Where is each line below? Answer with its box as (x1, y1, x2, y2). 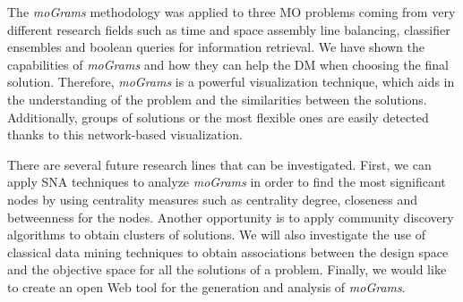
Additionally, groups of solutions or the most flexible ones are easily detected (7, 107, 429, 126)
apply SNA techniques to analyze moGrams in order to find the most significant (7, 172, 446, 191)
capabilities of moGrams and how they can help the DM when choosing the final (7, 55, 449, 73)
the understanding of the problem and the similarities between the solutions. (7, 89, 427, 108)
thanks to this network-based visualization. (7, 125, 243, 144)
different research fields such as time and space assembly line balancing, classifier (7, 20, 450, 38)
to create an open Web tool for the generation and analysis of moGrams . (7, 277, 406, 296)
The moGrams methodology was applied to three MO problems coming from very (7, 3, 456, 21)
